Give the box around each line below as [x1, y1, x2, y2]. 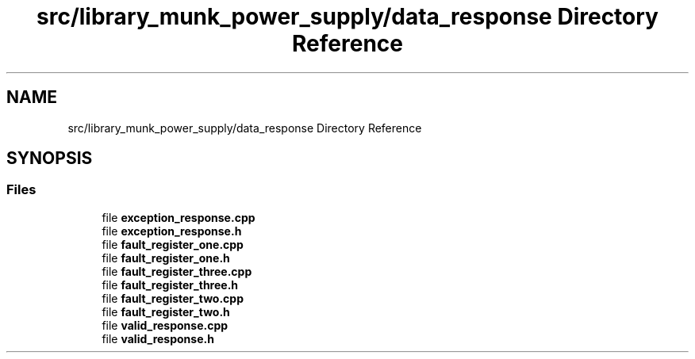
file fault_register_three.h [102, 277, 239, 292]
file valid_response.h [102, 331, 214, 346]
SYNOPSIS [6, 148, 93, 169]
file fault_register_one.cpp [102, 237, 244, 251]
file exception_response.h [102, 223, 242, 238]
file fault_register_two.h [102, 304, 230, 319]
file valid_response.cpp [102, 318, 228, 332]
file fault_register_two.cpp [102, 291, 244, 305]
